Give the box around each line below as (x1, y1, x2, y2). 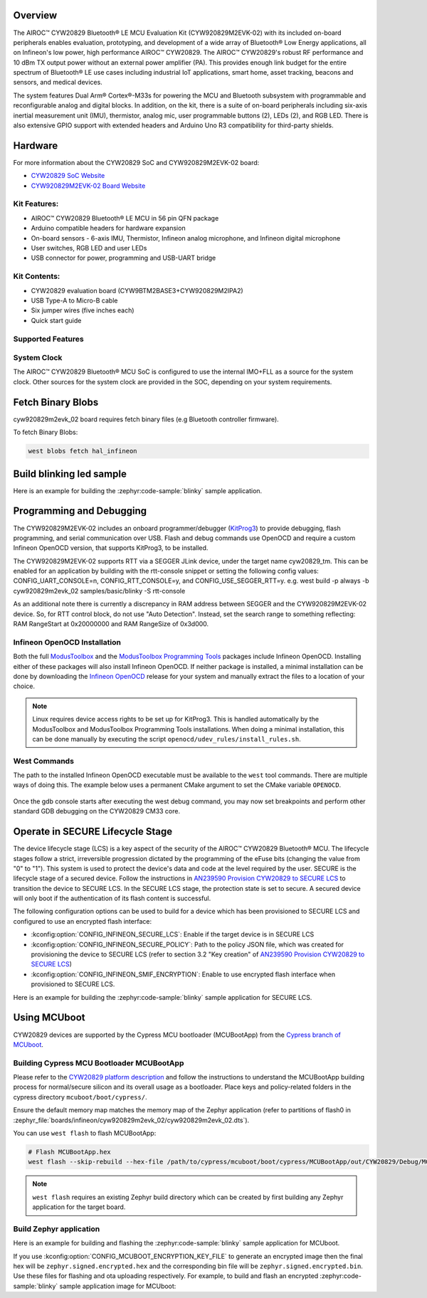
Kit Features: (13, 199, 59, 209)
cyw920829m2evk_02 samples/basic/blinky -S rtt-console (13, 586, 186, 595)
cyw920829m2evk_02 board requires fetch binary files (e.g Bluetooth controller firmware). (13, 415, 279, 423)
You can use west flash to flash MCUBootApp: (13, 1129, 157, 1137)
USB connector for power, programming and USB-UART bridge (31, 253, 216, 263)
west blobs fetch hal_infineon (28, 447, 138, 455)
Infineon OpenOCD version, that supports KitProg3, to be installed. (13, 544, 209, 552)
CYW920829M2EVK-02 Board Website (31, 181, 146, 190)
